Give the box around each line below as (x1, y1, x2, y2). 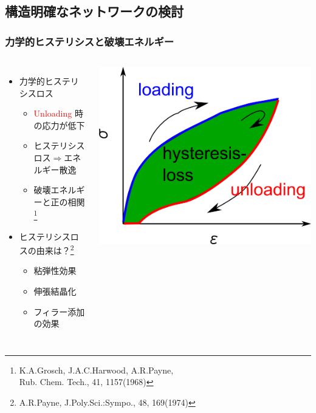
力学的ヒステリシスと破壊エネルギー (5, 33, 174, 49)
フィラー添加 (33, 305, 85, 318)
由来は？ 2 (36, 242, 74, 256)
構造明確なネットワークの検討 (5, 2, 184, 21)
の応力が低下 (33, 118, 85, 131)
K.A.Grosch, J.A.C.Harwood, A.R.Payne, (19, 363, 174, 376)
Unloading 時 (33, 107, 83, 120)
